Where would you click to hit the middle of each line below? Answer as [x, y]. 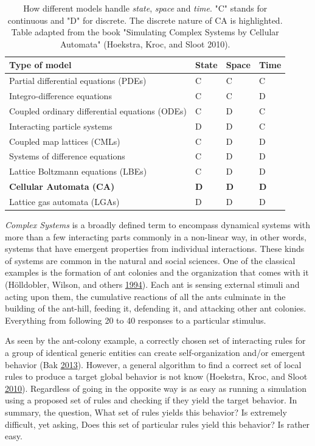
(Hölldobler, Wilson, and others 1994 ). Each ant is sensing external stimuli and [152, 284]
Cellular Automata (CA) [62, 186]
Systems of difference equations [67, 156]
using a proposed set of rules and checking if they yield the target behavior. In [151, 400]
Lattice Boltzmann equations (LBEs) [78, 171]
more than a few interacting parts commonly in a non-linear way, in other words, [156, 236]
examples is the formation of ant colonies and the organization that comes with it [157, 272]
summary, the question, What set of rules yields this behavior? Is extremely [146, 412]
